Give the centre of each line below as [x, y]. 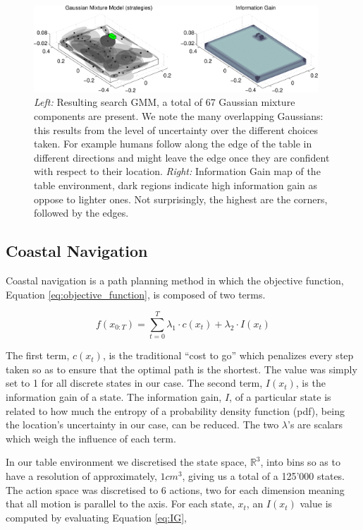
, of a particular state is [280, 397]
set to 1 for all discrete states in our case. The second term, [134, 383]
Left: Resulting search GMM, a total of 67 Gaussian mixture [165, 102]
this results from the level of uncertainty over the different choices [176, 130]
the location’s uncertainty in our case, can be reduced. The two [142, 424]
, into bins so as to [300, 462]
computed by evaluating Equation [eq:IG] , [97, 517]
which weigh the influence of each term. [91, 438]
